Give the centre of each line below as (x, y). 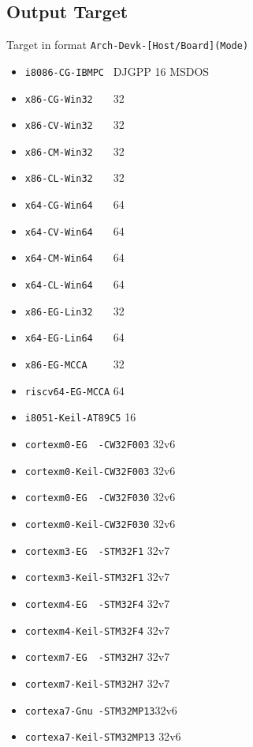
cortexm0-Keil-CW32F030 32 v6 (100, 524)
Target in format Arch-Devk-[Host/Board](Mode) (128, 45)
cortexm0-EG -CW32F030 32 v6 (100, 497)
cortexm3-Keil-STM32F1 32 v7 (97, 577)
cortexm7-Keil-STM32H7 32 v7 (97, 683)
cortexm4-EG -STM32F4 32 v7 (97, 603)
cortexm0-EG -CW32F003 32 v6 (100, 444)
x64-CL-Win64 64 (74, 284)
